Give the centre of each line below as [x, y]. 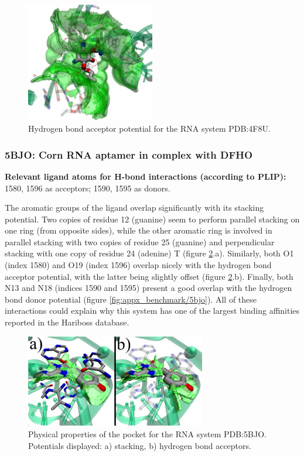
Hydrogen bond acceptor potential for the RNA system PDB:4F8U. [149, 128]
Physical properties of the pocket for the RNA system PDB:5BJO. [147, 433]
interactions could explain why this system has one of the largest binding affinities [152, 311]
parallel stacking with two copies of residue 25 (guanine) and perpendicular [140, 241]
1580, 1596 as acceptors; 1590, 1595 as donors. [88, 188]
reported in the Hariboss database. [67, 322]
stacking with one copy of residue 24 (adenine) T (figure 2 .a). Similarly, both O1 [149, 253]
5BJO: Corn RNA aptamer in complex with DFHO [129, 154]
